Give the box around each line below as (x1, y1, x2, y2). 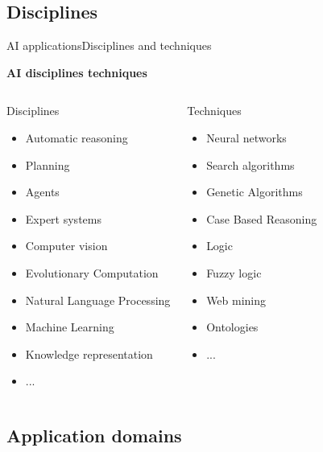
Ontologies (206, 318, 259, 335)
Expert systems (25, 210, 101, 227)
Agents (25, 183, 60, 200)
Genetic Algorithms (206, 183, 303, 200)
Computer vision (25, 237, 108, 254)
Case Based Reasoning (206, 210, 317, 227)
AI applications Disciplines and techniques (6, 37, 212, 54)
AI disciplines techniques (6, 64, 147, 80)
